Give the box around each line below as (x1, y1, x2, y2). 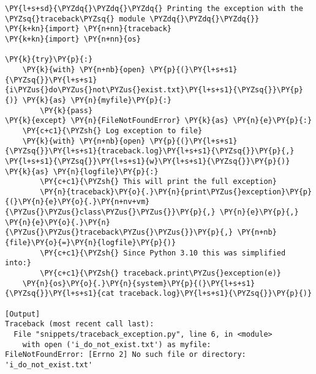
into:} (5, 258, 31, 268)
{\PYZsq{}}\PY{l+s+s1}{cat (5, 289, 115, 298)
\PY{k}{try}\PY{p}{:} (5, 55, 93, 64)
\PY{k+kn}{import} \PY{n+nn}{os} (5, 34, 141, 43)
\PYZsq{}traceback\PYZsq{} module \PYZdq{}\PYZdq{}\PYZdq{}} (5, 14, 260, 23)
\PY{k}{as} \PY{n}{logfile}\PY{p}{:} (5, 167, 159, 176)
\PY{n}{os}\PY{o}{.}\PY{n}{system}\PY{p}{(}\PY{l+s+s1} (22, 279, 255, 288)
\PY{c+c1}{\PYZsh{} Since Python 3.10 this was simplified (40, 248, 286, 257)
